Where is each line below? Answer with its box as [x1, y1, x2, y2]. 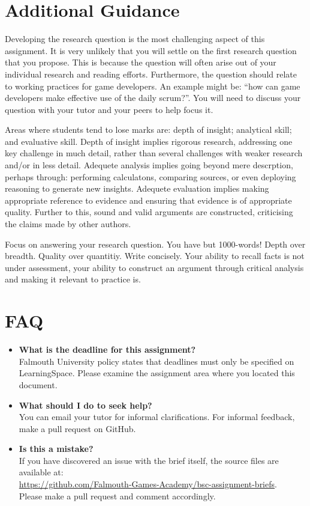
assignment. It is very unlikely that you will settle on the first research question [5, 44, 297, 56]
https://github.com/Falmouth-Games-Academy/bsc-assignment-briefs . [19, 478, 277, 490]
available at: [19, 466, 64, 478]
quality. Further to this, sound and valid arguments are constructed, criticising [5, 206, 293, 218]
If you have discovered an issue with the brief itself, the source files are [19, 454, 279, 466]
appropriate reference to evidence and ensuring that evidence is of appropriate [5, 194, 292, 206]
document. [19, 378, 58, 391]
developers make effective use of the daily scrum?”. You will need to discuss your [5, 91, 301, 104]
